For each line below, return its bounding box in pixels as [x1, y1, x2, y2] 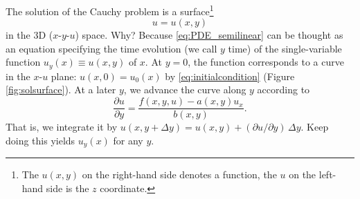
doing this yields [6, 133, 75, 147]
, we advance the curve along [123, 82, 246, 97]
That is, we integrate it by [6, 120, 118, 134]
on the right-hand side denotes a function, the [82, 167, 277, 182]
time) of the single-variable [228, 41, 342, 55]
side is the [46, 180, 89, 195]
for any [113, 133, 143, 147]
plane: [51, 68, 77, 83]
